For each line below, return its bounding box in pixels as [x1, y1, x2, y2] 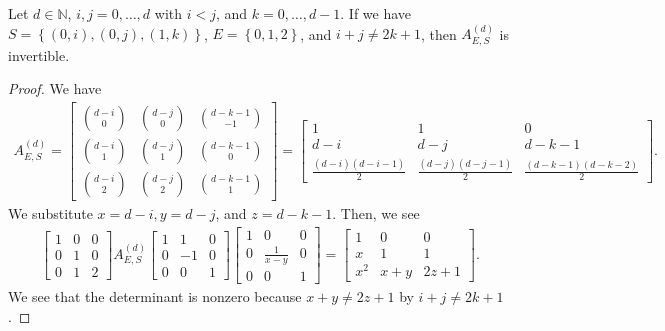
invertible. [8, 44, 70, 65]
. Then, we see [332, 203, 420, 224]
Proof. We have [8, 78, 102, 99]
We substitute [8, 203, 93, 224]
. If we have [340, 3, 412, 23]
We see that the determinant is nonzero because [8, 286, 302, 307]
